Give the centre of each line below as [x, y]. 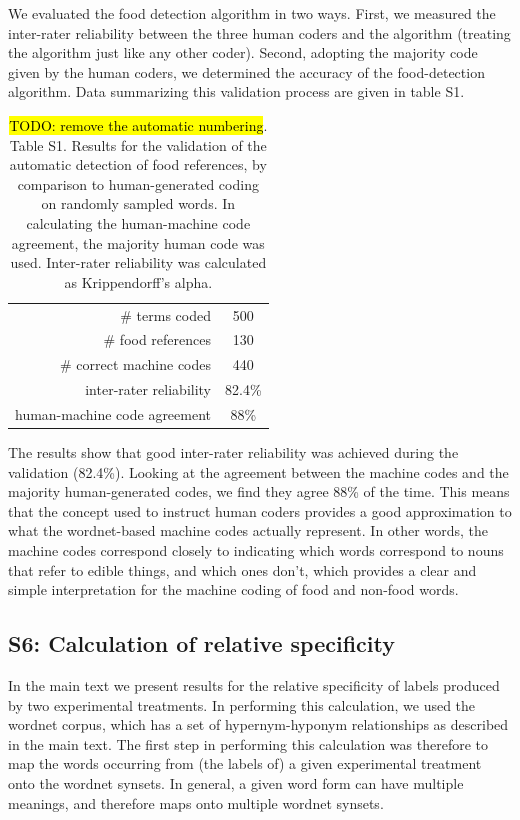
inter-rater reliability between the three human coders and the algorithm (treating [259, 32]
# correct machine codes [136, 364]
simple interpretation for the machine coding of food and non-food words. [233, 589]
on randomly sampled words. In [138, 203]
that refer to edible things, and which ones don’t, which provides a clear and [242, 569]
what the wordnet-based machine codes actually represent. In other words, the [248, 530]
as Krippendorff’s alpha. [138, 281]
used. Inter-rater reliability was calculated [138, 262]
